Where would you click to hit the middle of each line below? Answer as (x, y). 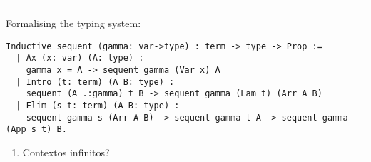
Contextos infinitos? (66, 152)
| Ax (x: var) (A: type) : (80, 58)
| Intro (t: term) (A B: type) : (95, 82)
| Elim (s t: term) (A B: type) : (98, 105)
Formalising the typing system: (73, 23)
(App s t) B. (36, 130)
